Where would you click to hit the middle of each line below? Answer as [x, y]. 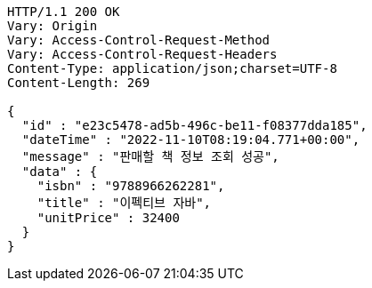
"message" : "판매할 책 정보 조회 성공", [150, 156]
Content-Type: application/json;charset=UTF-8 [172, 68]
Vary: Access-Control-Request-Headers [142, 54]
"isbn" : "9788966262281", [131, 186]
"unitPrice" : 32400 [108, 218]
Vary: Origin [53, 26]
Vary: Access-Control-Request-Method [139, 40]
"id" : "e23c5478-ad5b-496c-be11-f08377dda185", [194, 125]
